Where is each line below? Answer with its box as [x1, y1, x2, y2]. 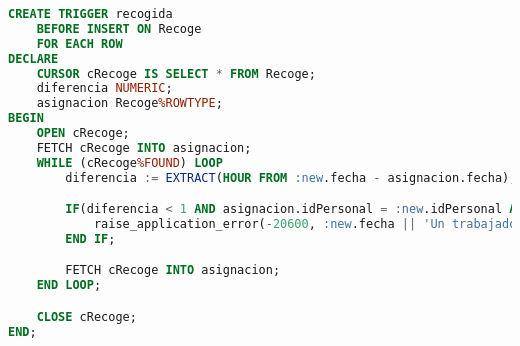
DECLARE [8, 51, 59, 66]
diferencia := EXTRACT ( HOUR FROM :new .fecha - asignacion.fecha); [65, 170, 517, 185]
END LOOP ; [36, 278, 102, 293]
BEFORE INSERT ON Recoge [36, 21, 202, 36]
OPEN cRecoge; [36, 126, 130, 140]
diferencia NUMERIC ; [36, 81, 173, 96]
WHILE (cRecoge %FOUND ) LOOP [36, 155, 223, 170]
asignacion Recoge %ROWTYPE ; [36, 96, 223, 111]
